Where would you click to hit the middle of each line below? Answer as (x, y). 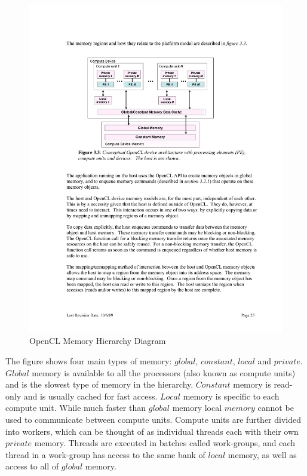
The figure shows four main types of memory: (89, 361)
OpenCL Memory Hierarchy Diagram (98, 341)
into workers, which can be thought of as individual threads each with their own (152, 431)
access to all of (32, 466)
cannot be (276, 408)
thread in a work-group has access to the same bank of (105, 454)
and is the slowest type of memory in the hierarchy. (99, 384)
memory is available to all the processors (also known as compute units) (164, 372)
